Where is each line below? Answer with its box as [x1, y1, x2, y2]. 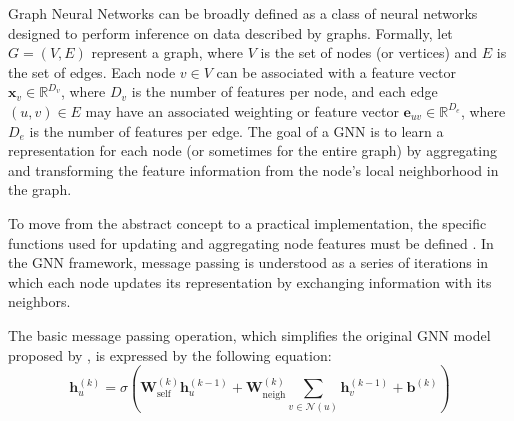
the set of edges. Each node [8, 61, 176, 82]
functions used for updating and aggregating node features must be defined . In [8, 232, 494, 253]
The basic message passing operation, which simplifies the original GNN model [8, 324, 491, 345]
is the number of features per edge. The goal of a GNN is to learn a [29, 120, 444, 141]
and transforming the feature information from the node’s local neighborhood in [8, 159, 499, 180]
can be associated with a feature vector [216, 61, 456, 82]
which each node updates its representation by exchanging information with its [8, 271, 492, 292]
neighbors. [8, 291, 71, 312]
